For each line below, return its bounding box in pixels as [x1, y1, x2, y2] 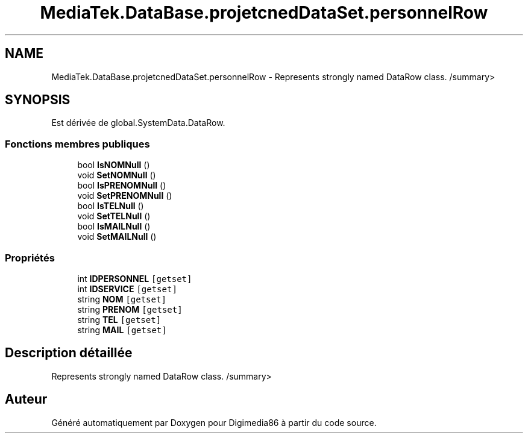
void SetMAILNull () [77, 231, 157, 242]
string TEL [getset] [77, 314, 162, 325]
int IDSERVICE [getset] [77, 283, 177, 294]
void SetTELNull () [77, 211, 151, 222]
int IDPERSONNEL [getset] [77, 273, 192, 284]
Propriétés [5, 251, 55, 264]
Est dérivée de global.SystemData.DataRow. [51, 117, 225, 128]
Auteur [5, 392, 48, 407]
